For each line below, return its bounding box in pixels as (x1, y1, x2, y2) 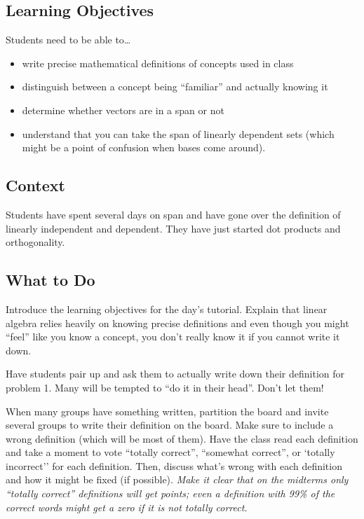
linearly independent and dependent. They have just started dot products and (6, 221, 341, 235)
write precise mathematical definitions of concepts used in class (22, 55, 294, 70)
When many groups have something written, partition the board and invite (6, 403, 329, 418)
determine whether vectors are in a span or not (22, 102, 224, 117)
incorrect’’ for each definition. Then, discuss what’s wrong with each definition (6, 458, 342, 473)
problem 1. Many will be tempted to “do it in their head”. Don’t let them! (6, 380, 324, 394)
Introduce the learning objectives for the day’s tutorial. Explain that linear (6, 301, 328, 316)
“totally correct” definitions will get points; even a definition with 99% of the (6, 486, 335, 501)
